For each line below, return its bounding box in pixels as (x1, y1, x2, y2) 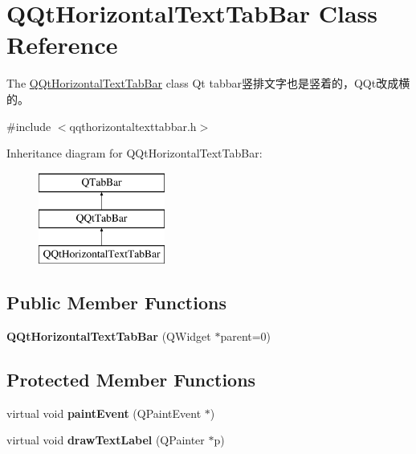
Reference (6, 28, 118, 61)
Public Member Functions (6, 290, 226, 315)
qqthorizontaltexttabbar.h (69, 117, 197, 134)
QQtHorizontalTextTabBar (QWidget (6, 327, 211, 344)
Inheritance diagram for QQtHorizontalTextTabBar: (6, 145, 263, 162)
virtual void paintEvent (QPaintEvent (6, 404, 202, 421)
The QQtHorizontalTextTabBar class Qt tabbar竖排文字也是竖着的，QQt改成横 (6, 75, 410, 92)
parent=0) (220, 327, 271, 344)
